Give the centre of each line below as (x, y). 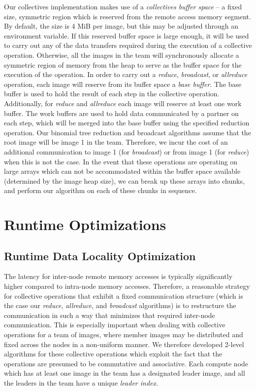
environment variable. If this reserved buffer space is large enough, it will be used (127, 35)
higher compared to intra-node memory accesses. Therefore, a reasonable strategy (127, 286)
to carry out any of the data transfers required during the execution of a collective (128, 45)
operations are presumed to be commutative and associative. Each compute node (126, 363)
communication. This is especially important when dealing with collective (115, 325)
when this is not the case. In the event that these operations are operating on (121, 161)
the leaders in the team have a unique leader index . (81, 382)
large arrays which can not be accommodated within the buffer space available (122, 171)
